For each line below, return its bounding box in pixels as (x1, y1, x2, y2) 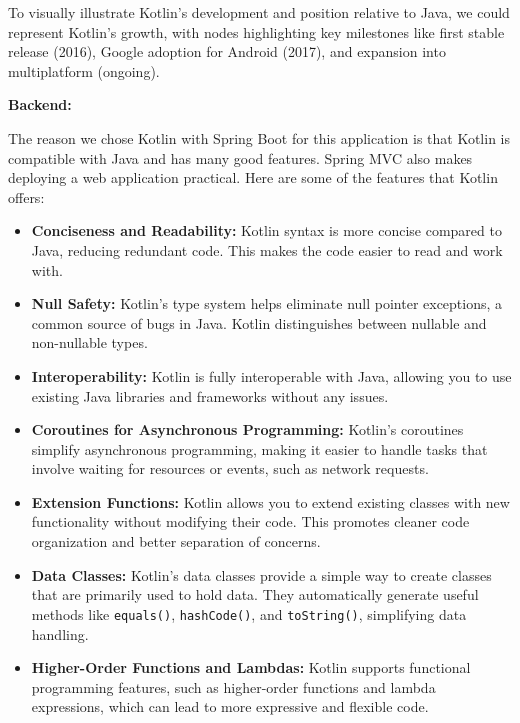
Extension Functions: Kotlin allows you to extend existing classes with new (31, 491, 510, 512)
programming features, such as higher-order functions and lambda (31, 676, 436, 697)
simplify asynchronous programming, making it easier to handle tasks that (31, 438, 488, 459)
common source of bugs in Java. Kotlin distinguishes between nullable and (31, 312, 487, 333)
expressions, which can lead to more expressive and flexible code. (31, 696, 429, 717)
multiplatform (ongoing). (8, 60, 160, 81)
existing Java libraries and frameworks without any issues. (31, 385, 389, 406)
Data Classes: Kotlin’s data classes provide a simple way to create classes (31, 564, 492, 585)
